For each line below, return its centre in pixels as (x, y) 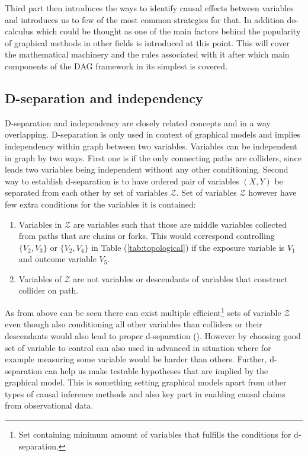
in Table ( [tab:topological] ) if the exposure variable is (188, 247)
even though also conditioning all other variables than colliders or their (134, 324)
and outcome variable (57, 259)
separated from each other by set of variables (86, 192)
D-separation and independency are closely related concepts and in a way (138, 122)
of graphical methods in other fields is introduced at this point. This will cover (147, 42)
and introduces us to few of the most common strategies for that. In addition (145, 19)
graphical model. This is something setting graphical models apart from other (146, 382)
